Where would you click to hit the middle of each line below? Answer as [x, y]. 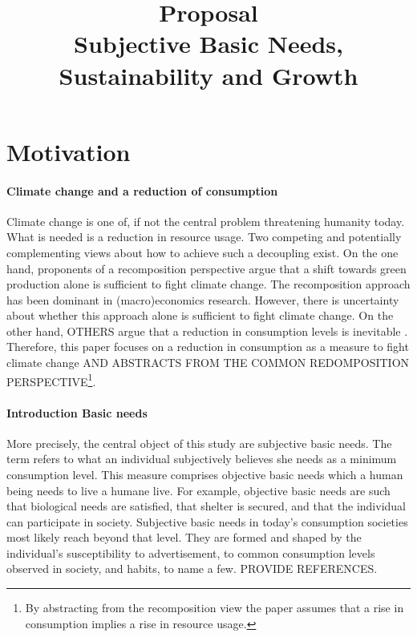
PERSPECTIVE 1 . [51, 380]
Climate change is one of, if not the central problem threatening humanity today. [206, 221]
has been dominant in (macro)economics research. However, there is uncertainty [203, 299]
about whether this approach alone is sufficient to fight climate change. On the [200, 315]
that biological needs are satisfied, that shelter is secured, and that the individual [206, 506]
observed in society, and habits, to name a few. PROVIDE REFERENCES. [192, 568]
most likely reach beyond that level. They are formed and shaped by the [184, 537]
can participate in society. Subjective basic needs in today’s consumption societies [207, 521]
